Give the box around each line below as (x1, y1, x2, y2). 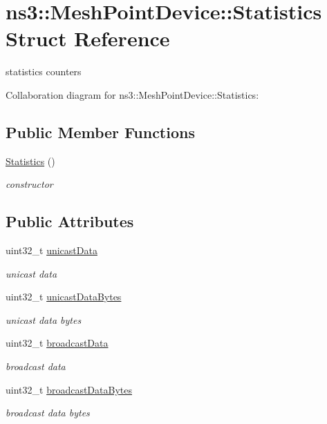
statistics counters (6, 64, 82, 79)
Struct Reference (6, 24, 170, 52)
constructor (6, 177, 53, 191)
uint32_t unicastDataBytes (6, 289, 122, 304)
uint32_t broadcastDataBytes (6, 382, 132, 396)
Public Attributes (6, 211, 134, 232)
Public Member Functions (6, 121, 195, 142)
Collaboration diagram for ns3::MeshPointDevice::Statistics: (6, 87, 259, 102)
